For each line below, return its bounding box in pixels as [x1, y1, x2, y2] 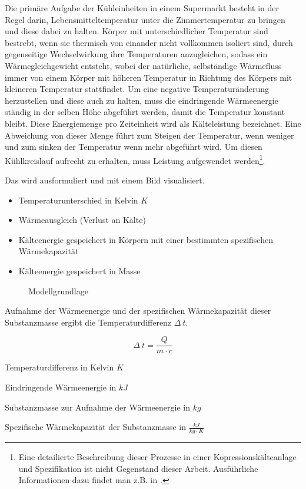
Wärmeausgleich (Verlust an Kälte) [18, 214, 146, 226]
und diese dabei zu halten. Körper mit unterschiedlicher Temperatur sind [5, 25, 268, 37]
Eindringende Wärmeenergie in [5, 380, 117, 393]
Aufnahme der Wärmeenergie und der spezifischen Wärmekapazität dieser [5, 304, 271, 317]
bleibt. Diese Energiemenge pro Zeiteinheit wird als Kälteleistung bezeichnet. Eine [5, 117, 301, 129]
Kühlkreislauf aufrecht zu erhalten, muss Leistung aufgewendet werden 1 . [5, 152, 265, 166]
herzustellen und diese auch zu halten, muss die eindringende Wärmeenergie [5, 94, 278, 106]
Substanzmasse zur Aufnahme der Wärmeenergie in [5, 401, 190, 413]
